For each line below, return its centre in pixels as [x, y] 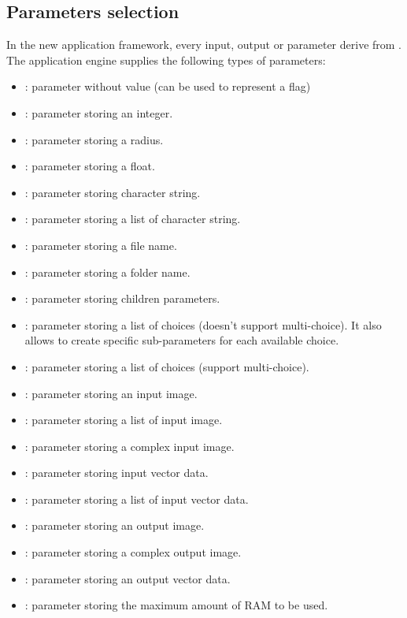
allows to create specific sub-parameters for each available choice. [182, 340]
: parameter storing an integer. [99, 112]
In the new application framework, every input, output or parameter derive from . [204, 45]
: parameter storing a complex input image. [129, 446]
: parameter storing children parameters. [122, 298]
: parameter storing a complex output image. [133, 552]
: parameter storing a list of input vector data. [137, 499]
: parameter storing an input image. [111, 393]
